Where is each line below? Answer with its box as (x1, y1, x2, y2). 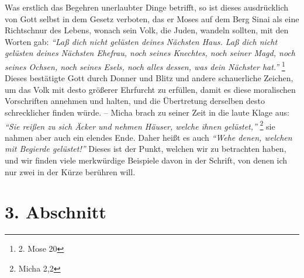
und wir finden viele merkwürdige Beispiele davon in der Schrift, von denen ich (5, 154, 288, 166)
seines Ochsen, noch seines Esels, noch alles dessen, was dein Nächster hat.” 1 (5, 58, 285, 72)
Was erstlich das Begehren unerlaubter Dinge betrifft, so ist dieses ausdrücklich (5, 1, 288, 13)
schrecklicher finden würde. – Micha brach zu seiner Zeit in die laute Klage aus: (5, 106, 289, 118)
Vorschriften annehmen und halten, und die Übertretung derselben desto (5, 95, 265, 107)
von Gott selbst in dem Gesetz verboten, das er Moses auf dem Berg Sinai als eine (5, 12, 299, 25)
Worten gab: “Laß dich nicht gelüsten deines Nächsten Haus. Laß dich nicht (5, 35, 278, 47)
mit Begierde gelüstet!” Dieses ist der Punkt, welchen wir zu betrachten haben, (5, 143, 286, 155)
